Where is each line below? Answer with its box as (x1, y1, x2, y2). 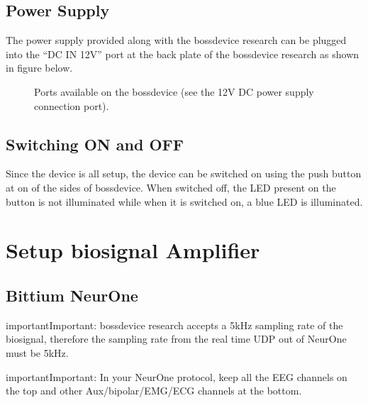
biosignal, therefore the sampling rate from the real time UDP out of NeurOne (6, 331, 347, 346)
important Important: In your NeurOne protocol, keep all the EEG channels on (6, 369, 347, 384)
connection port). (34, 98, 109, 113)
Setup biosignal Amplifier (6, 236, 260, 265)
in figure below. (6, 60, 73, 75)
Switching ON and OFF (6, 133, 184, 155)
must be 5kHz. (6, 345, 69, 360)
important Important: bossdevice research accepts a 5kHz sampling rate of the (6, 317, 343, 332)
